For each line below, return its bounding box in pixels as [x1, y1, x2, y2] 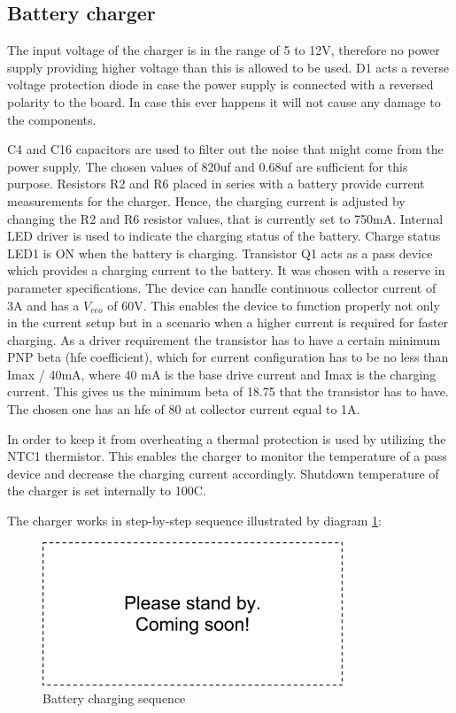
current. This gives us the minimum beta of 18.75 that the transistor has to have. [7, 382, 449, 401]
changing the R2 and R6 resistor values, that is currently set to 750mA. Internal [7, 209, 444, 227]
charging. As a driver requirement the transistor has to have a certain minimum [7, 330, 441, 349]
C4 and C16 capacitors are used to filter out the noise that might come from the [7, 140, 444, 158]
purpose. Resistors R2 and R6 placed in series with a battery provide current [7, 174, 425, 193]
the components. [7, 110, 97, 128]
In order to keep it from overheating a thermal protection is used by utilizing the [7, 429, 446, 448]
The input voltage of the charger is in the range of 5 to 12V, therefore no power [7, 41, 440, 59]
